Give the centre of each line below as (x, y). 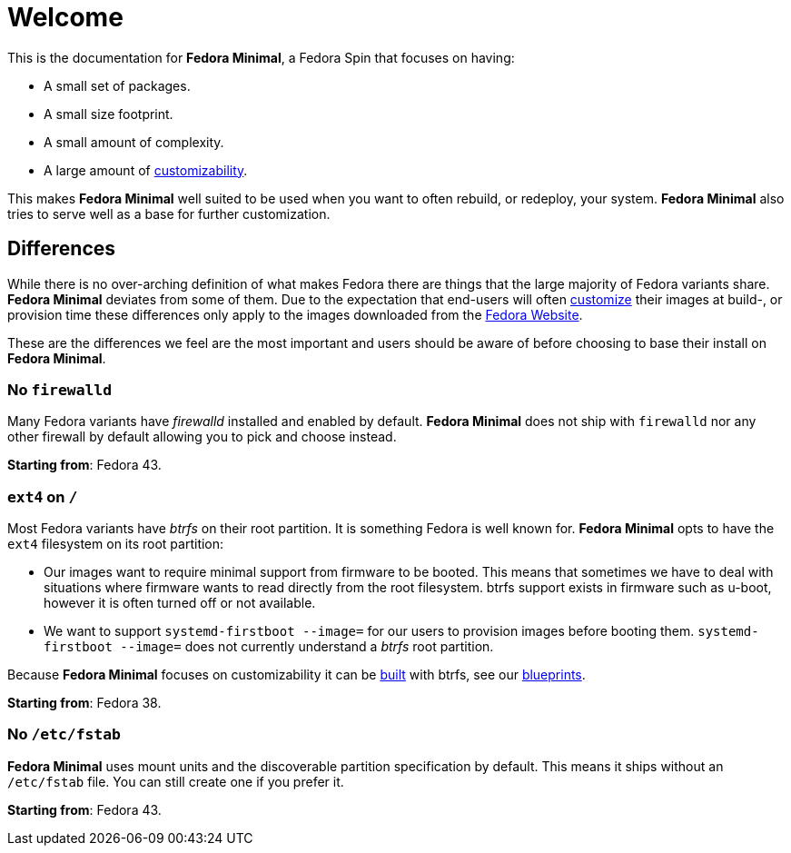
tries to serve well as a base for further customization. (169, 213)
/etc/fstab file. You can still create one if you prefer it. (176, 781)
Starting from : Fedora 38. (84, 703)
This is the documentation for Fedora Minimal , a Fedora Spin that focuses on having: (261, 57)
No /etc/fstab (64, 734)
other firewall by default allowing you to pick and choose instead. (202, 437)
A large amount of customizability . (146, 170)
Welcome (65, 17)
